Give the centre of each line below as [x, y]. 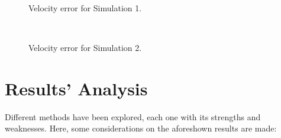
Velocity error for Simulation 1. [85, 7]
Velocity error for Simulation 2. [85, 47]
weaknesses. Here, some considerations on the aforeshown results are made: [141, 128]
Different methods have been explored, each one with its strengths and [133, 116]
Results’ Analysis [76, 88]
